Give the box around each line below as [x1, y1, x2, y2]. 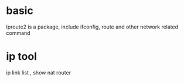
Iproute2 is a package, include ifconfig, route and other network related [6, 23, 179, 30]
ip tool [6, 50, 37, 63]
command [6, 29, 30, 36]
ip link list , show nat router [6, 69, 71, 76]
